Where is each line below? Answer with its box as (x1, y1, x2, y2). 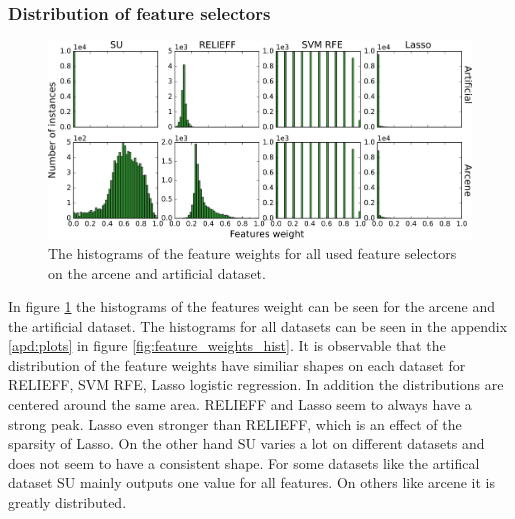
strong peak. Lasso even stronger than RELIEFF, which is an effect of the (8, 413, 462, 434)
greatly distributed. (8, 492, 127, 513)
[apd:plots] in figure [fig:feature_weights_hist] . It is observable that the (8, 335, 446, 356)
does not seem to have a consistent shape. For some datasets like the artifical (8, 452, 480, 473)
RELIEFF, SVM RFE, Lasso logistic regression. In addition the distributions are (8, 374, 504, 395)
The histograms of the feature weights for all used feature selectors (48, 242, 457, 263)
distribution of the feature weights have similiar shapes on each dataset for (8, 354, 466, 375)
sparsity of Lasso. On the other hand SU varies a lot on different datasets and (8, 433, 485, 454)
